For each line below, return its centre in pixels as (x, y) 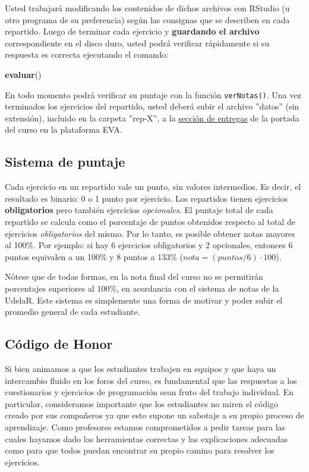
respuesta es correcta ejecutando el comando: (87, 54)
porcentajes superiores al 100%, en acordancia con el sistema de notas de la (142, 288)
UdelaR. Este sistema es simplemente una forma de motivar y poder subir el (144, 300)
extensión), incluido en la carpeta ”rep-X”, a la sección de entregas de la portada (152, 118)
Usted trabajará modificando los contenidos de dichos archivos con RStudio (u (147, 8)
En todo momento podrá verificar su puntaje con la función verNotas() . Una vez (153, 94)
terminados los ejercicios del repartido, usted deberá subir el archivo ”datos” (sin (152, 106)
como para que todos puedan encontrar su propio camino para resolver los (140, 450)
